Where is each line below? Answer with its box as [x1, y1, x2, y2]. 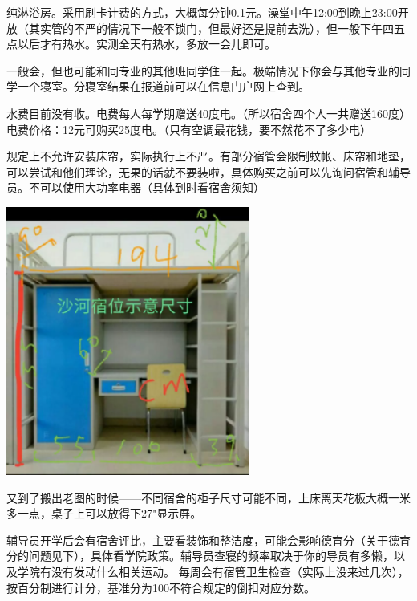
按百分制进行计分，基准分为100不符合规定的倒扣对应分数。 [6, 579, 315, 595]
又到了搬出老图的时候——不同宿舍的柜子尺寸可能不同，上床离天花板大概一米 [6, 489, 411, 506]
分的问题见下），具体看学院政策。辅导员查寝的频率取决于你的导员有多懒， [6, 547, 394, 564]
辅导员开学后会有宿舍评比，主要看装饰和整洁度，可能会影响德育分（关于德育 [6, 531, 411, 548]
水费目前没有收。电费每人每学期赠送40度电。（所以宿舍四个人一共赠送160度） [6, 104, 411, 121]
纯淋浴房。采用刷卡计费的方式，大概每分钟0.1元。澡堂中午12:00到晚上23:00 [6, 4, 398, 20]
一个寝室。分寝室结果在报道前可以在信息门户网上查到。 [17, 78, 310, 95]
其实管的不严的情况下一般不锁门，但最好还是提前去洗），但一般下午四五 [28, 19, 405, 36]
